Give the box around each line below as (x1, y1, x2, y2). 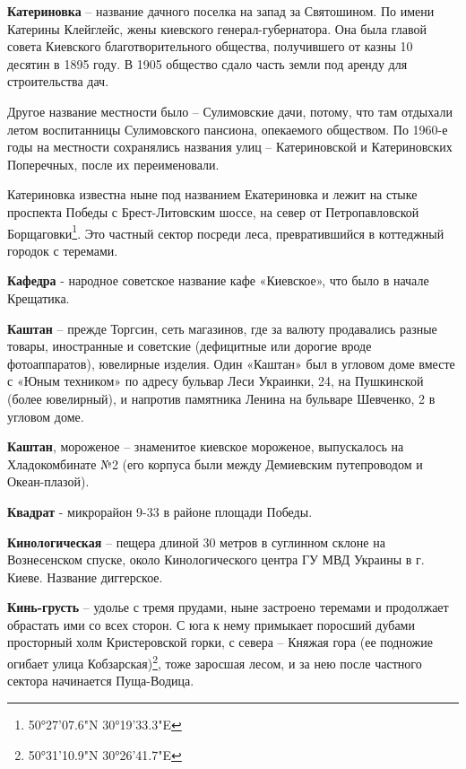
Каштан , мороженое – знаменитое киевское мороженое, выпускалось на (7, 437, 404, 456)
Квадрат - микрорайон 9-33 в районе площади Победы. (7, 502, 313, 520)
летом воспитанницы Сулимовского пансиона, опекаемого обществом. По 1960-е (7, 119, 448, 138)
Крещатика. (7, 288, 70, 307)
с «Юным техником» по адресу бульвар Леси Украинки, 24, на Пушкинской (7, 371, 424, 390)
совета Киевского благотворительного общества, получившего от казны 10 (7, 37, 413, 56)
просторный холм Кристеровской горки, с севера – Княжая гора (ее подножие (7, 633, 433, 651)
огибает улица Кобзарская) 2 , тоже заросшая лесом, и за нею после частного (7, 651, 422, 672)
